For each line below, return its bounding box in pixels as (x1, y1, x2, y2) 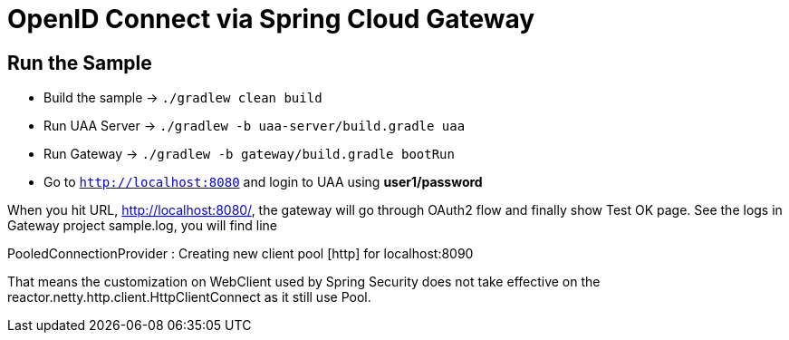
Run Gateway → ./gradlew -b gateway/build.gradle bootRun (43, 146, 455, 162)
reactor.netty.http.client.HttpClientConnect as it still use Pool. (7, 289, 371, 306)
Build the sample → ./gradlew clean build (43, 90, 322, 106)
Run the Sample (7, 51, 152, 74)
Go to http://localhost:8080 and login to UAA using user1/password (43, 174, 483, 190)
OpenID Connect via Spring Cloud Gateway (7, 4, 535, 34)
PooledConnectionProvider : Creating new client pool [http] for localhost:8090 (7, 246, 474, 262)
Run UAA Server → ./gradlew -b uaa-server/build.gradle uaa (43, 118, 466, 134)
